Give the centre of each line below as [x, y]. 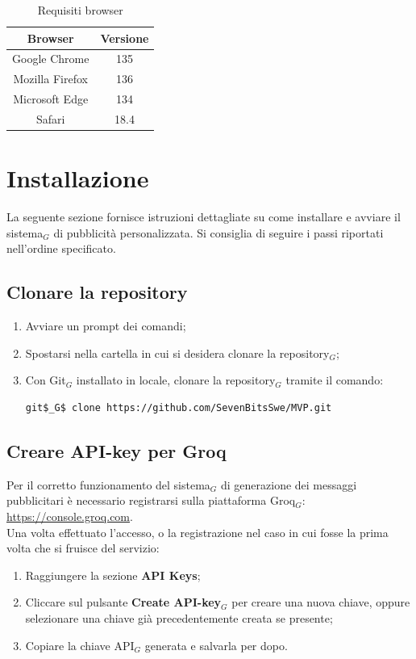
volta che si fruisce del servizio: [83, 548]
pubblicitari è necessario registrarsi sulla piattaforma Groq [151, 500]
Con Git [46, 380]
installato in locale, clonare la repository [176, 380]
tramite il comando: [335, 380]
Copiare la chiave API [80, 645]
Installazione [78, 178]
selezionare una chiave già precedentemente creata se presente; [179, 617]
